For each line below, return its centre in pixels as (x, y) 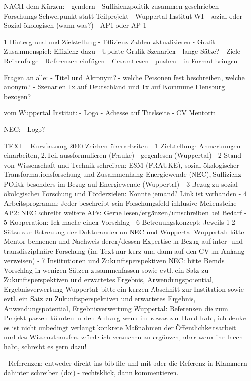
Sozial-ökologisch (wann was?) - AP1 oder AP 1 (75, 25)
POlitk (14, 183)
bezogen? (18, 96)
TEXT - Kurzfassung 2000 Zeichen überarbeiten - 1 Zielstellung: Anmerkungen (122, 145)
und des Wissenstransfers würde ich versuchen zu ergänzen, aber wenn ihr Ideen (124, 337)
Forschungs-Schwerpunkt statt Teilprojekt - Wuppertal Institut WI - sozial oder (123, 15)
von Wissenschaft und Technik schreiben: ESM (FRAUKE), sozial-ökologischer (122, 164)
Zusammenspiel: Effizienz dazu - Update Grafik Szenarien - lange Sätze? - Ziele (122, 51)
